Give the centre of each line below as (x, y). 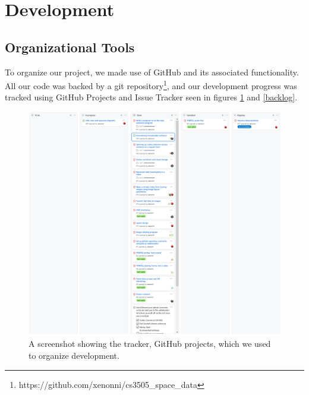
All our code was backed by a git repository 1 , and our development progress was (151, 85)
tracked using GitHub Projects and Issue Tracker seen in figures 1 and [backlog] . (151, 97)
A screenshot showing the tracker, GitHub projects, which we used (150, 344)
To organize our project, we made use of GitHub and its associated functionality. (152, 72)
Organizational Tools (70, 47)
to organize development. (74, 355)
